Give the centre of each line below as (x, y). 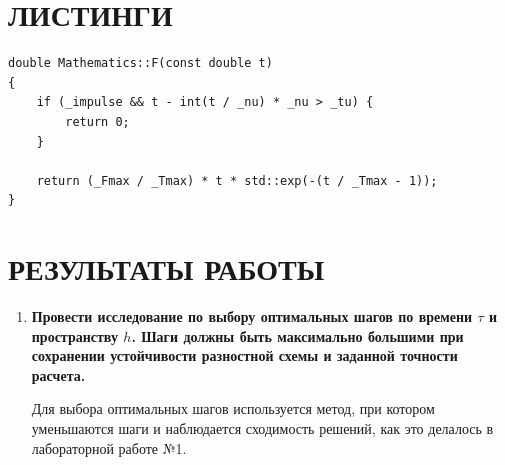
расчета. (58, 374)
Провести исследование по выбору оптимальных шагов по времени (252, 316)
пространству (74, 335)
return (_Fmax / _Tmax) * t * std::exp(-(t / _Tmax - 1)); (237, 180)
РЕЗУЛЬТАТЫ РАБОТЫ (166, 268)
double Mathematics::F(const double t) (140, 63)
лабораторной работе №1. (109, 447)
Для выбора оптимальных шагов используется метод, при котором (233, 408)
